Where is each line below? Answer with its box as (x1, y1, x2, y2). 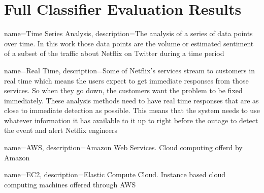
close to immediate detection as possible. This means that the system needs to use (4, 105, 260, 116)
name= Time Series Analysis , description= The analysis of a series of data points (4, 28, 253, 39)
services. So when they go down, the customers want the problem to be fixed (4, 85, 243, 96)
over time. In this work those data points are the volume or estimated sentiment (4, 38, 254, 48)
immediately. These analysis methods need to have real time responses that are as (4, 95, 259, 105)
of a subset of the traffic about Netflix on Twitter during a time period (4, 48, 224, 59)
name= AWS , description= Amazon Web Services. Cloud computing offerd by (4, 142, 243, 153)
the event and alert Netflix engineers (4, 125, 117, 135)
